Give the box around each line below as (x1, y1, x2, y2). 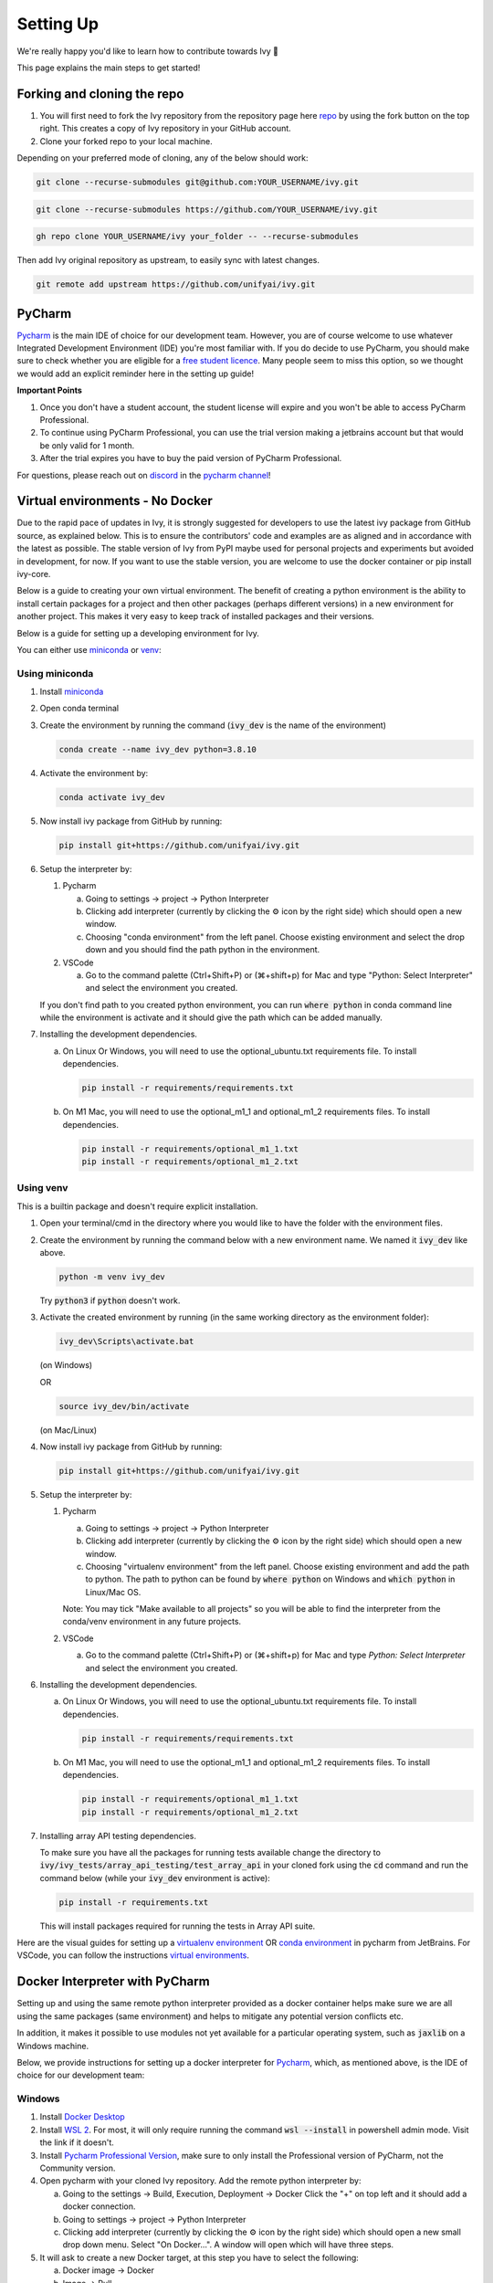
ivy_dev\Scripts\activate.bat (58, 1336, 194, 1347)
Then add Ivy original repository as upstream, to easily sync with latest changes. (16, 255, 320, 266)
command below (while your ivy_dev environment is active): (39, 1872, 271, 1883)
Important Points (16, 384, 82, 396)
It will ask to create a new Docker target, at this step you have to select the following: (39, 2252, 360, 2263)
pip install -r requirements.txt (58, 1897, 209, 1908)
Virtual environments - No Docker (16, 493, 214, 509)
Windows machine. (16, 2040, 89, 2051)
